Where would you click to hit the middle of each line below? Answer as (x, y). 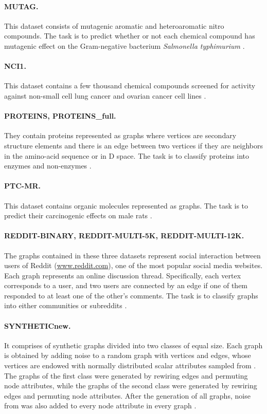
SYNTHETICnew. (38, 325)
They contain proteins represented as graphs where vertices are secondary (120, 135)
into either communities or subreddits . (66, 305)
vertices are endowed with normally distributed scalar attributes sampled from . (130, 365)
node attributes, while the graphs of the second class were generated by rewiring (131, 385)
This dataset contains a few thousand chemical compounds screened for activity (130, 86)
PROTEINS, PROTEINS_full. (60, 116)
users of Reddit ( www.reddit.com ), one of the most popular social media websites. (133, 265)
